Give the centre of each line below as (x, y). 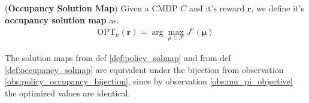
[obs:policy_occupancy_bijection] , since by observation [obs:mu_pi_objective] (149, 81)
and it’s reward (217, 8)
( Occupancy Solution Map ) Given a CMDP (91, 8)
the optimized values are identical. (68, 93)
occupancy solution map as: (62, 19)
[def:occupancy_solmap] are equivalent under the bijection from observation (144, 69)
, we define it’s (278, 8)
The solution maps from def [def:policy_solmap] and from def (118, 57)
